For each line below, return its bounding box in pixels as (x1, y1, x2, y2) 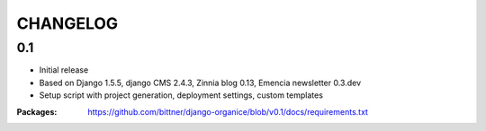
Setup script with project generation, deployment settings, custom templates (39, 90, 324, 100)
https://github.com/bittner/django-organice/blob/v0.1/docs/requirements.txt (87, 106, 369, 117)
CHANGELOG (16, 13, 119, 33)
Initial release (39, 65, 89, 75)
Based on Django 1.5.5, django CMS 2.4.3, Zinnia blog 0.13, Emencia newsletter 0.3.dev (39, 77, 362, 88)
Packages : (16, 106, 58, 117)
